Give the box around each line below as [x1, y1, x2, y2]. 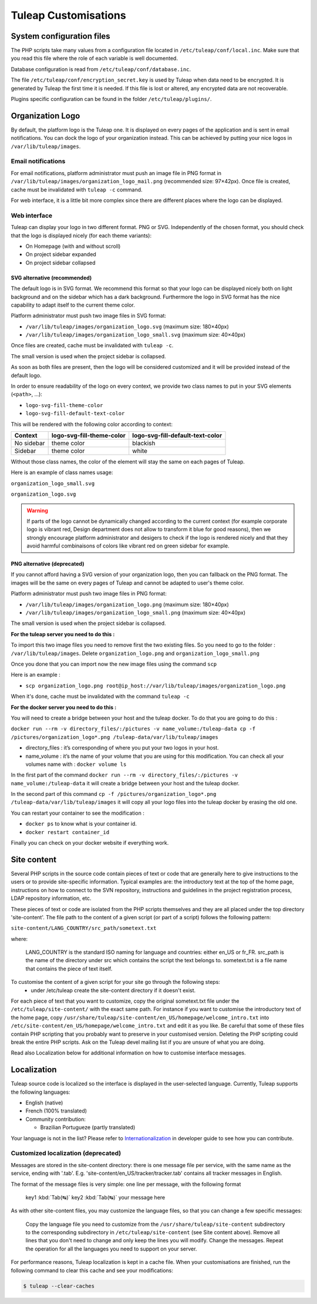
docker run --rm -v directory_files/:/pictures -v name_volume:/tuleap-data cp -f [11, 725, 255, 732]
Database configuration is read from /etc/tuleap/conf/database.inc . [11, 65, 191, 73]
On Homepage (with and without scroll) [25, 243, 121, 250]
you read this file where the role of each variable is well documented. [11, 55, 178, 62]
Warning [26, 507, 48, 514]
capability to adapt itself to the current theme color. [11, 301, 135, 308]
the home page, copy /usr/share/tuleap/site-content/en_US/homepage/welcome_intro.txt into [11, 1014, 269, 1021]
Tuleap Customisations [11, 9, 126, 22]
